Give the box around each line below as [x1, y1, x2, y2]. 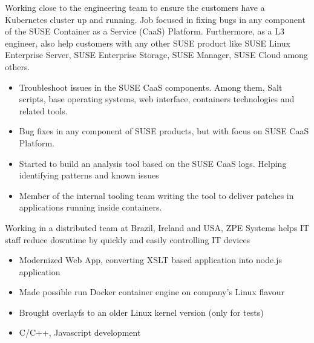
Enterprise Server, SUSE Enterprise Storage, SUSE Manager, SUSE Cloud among [5, 48, 308, 61]
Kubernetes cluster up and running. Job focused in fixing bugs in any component [5, 13, 306, 25]
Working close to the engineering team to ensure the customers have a [5, 1, 265, 13]
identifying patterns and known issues [19, 169, 159, 181]
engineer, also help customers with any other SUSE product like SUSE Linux [5, 36, 290, 49]
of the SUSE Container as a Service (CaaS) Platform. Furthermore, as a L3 [5, 25, 285, 38]
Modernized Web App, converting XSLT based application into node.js [19, 253, 282, 266]
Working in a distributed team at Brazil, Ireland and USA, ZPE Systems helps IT [5, 221, 310, 234]
